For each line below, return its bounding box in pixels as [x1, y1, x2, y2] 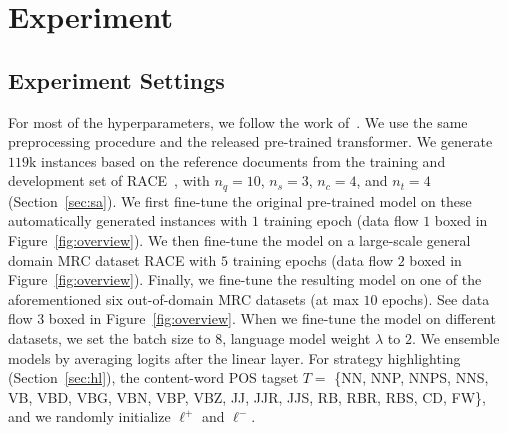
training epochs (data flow [232, 249, 394, 270]
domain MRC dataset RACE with [8, 249, 217, 270]
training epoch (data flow [263, 210, 419, 231]
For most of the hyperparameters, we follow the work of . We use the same [8, 111, 468, 132]
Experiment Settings [8, 64, 225, 95]
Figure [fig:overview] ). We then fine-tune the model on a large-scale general [8, 230, 471, 250]
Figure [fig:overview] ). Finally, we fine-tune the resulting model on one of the [8, 269, 482, 290]
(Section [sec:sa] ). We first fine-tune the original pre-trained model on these [8, 190, 472, 211]
